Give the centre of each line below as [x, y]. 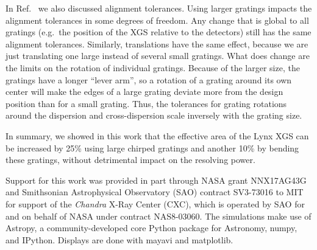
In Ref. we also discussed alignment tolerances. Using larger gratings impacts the [159, 8]
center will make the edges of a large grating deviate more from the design [144, 92]
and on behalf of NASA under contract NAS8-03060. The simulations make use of [158, 216]
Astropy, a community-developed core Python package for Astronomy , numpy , [151, 228]
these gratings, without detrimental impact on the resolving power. [130, 160]
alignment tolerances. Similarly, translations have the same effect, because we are [157, 43]
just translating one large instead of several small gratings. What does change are [158, 56]
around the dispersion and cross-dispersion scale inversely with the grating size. [154, 115]
